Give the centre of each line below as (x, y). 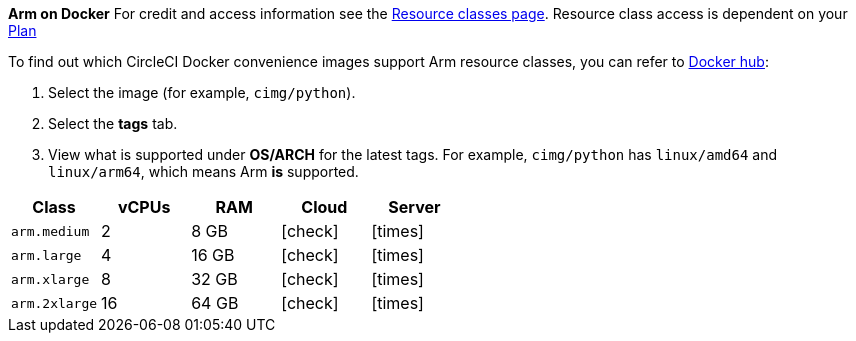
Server (414, 207)
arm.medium (50, 231)
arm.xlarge (50, 279)
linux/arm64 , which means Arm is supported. (203, 171)
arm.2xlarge (54, 303)
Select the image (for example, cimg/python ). (202, 92)
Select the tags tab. (113, 123)
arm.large (46, 255)
